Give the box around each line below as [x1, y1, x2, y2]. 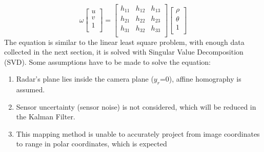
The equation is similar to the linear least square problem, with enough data [4, 36, 245, 47]
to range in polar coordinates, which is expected [16, 138, 167, 149]
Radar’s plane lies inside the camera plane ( [16, 73, 154, 84]
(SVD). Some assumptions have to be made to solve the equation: [4, 56, 211, 67]
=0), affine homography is [159, 73, 241, 84]
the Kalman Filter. [16, 111, 75, 122]
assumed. [16, 84, 45, 95]
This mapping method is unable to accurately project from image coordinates [16, 128, 260, 139]
